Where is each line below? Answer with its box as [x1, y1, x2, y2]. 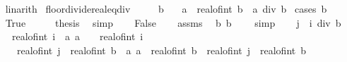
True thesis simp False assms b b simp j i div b [5, 15, 341, 30]
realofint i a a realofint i [11, 29, 143, 44]
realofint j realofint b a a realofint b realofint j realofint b [16, 42, 307, 57]
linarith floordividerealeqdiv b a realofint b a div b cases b [5, 1, 327, 15]
